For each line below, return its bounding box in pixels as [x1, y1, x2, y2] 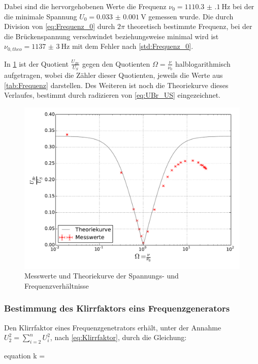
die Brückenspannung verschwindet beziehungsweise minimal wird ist [4, 31, 219, 41]
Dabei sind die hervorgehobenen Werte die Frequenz [4, 1, 167, 11]
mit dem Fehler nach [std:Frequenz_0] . [72, 41, 193, 51]
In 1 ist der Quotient [4, 58, 69, 69]
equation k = [4, 350, 45, 360]
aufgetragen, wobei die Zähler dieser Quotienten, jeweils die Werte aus [4, 70, 223, 80]
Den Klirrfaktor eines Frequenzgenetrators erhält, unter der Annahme [4, 322, 221, 332]
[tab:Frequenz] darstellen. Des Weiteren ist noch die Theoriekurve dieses [4, 79, 229, 90]
